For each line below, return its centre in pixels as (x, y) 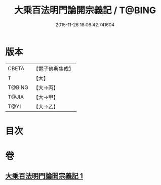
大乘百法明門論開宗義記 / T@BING (85, 10)
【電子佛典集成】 (54, 69)
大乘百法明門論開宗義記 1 (44, 176)
